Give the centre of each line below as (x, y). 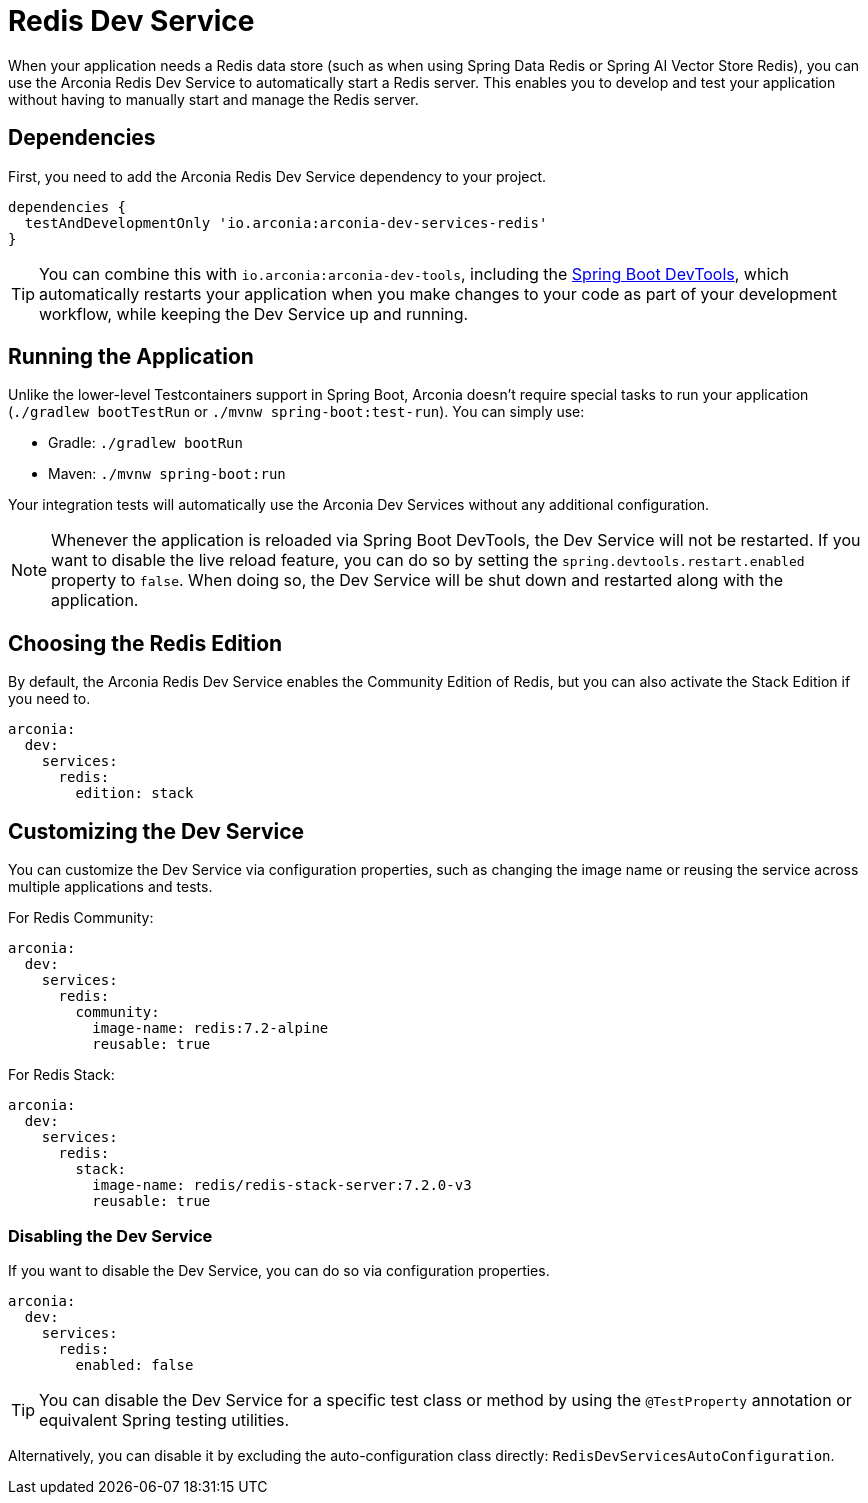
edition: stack (134, 793)
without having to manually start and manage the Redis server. (213, 99)
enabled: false (134, 1364)
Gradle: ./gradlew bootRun (145, 443)
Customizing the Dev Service (156, 831)
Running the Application (131, 357)
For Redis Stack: (61, 1075)
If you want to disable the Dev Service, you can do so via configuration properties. (279, 1270)
